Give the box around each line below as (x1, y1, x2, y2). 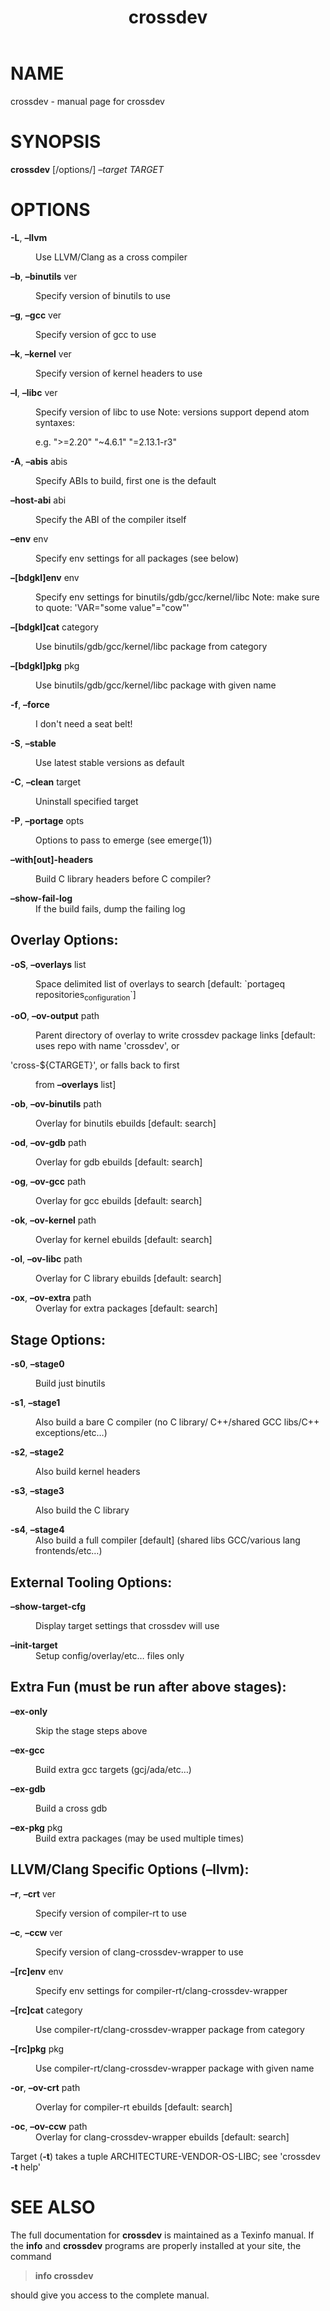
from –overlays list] (35, 1079, 117, 1091)
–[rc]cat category (10, 2004, 83, 2016)
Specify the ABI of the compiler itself (35, 513, 187, 525)
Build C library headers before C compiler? (35, 872, 212, 885)
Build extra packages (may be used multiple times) (35, 1832, 245, 1844)
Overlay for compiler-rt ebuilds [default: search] (35, 2101, 233, 2113)
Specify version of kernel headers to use (35, 367, 203, 379)
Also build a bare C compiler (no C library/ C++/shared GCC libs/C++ (35, 1416, 320, 1428)
